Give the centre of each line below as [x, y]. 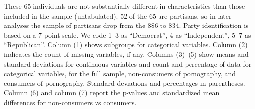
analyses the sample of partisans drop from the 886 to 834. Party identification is [126, 25]
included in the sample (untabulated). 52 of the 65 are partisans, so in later [118, 15]
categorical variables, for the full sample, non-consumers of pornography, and [120, 73]
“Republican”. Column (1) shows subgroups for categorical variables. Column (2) [126, 44]
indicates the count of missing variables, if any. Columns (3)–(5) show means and [126, 54]
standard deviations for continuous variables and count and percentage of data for [128, 64]
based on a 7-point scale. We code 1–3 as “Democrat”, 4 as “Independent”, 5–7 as [127, 35]
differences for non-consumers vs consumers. [70, 102]
